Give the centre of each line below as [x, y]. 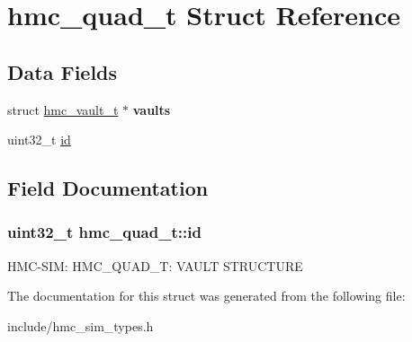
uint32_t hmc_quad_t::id [104, 232]
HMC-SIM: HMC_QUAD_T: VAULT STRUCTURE [155, 265]
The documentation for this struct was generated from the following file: [206, 296]
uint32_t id [39, 140]
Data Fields [63, 71]
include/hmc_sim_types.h [81, 325]
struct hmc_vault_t [63, 109]
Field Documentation [108, 188]
